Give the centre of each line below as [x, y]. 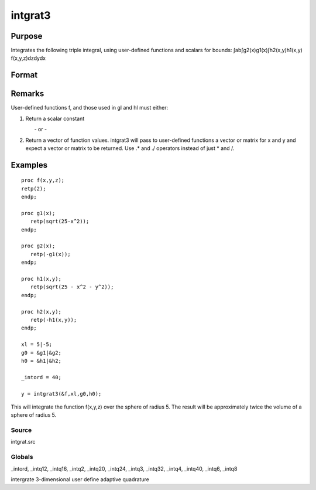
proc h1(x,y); [41, 279]
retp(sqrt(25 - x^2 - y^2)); [72, 287]
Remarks [28, 94]
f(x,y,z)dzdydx [28, 58]
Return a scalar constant [55, 118]
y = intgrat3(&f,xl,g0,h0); [61, 394]
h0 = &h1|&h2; [41, 361]
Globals [22, 457]
